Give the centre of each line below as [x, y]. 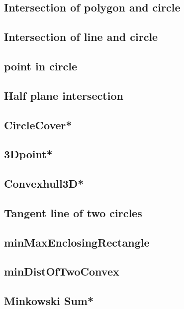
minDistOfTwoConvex [62, 271]
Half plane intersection [64, 95]
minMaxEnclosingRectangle [77, 242]
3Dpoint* [28, 154]
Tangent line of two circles [73, 212]
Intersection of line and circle [81, 37]
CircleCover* [38, 125]
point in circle [41, 66]
